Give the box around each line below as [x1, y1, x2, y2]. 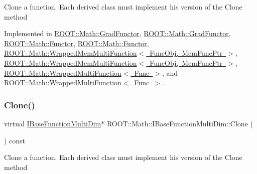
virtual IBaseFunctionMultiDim [4, 118, 101, 128]
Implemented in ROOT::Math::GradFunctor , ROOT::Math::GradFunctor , [4, 28, 231, 39]
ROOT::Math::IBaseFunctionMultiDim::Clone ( [106, 118, 253, 128]
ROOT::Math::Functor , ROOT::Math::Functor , [4, 38, 149, 48]
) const [4, 135, 26, 145]
